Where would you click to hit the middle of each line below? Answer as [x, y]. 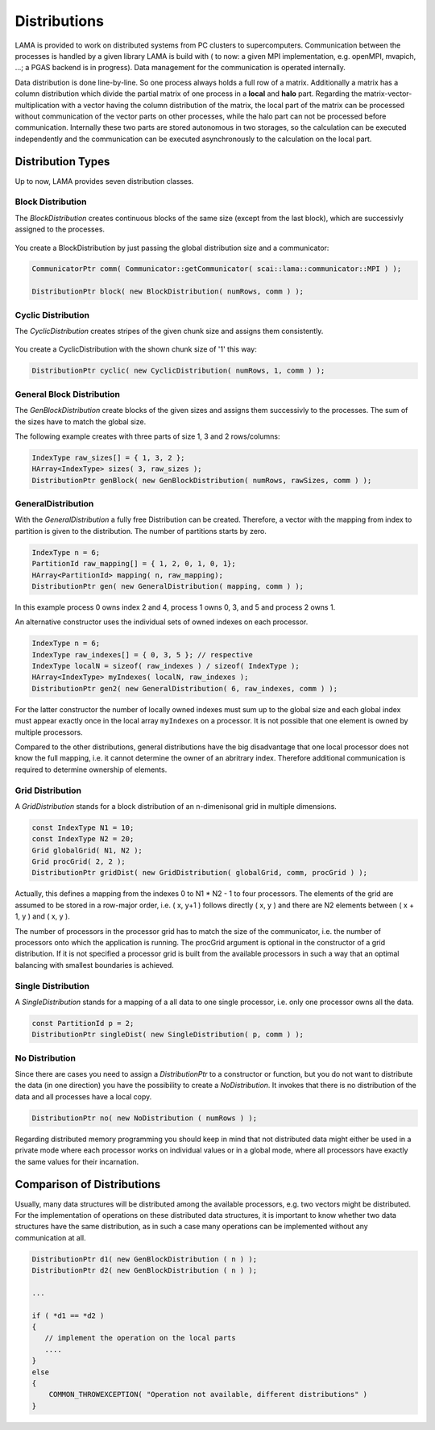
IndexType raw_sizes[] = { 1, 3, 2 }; [108, 457]
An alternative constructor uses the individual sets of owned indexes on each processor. [162, 622]
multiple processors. [49, 732]
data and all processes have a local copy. [83, 1096]
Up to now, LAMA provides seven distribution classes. [104, 181]
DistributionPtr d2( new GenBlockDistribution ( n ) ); [145, 1271]
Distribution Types [62, 162]
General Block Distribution [68, 394]
